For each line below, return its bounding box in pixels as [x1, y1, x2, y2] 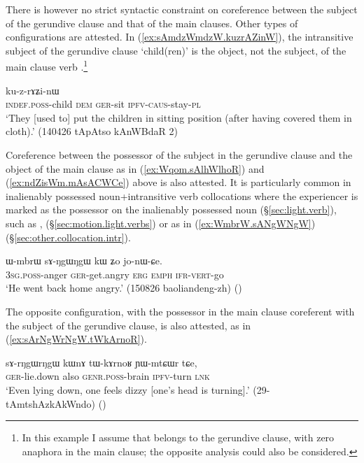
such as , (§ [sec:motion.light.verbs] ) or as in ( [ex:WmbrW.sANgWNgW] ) [6, 215, 316, 230]
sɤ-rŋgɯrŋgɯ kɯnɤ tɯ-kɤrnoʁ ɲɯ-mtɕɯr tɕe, [6, 355, 197, 369]
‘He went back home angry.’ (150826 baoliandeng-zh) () [6, 280, 242, 295]
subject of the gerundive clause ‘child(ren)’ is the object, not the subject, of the [6, 43, 346, 57]
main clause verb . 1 [6, 57, 88, 74]
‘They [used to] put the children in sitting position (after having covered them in [6, 110, 352, 124]
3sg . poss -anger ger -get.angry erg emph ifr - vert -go [6, 266, 224, 281]
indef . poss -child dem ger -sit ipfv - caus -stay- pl [6, 97, 201, 111]
